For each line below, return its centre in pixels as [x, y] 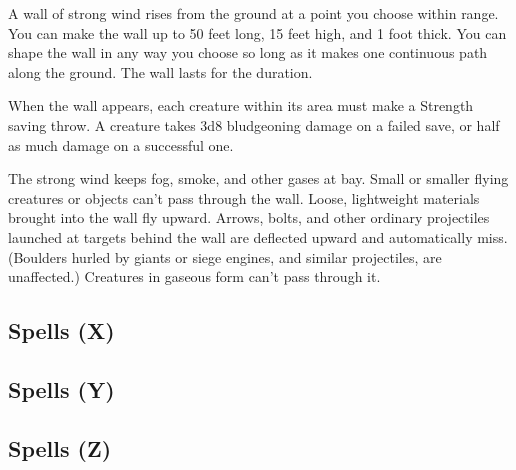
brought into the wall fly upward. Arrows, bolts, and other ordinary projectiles [249, 217]
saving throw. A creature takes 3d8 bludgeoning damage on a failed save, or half [254, 124]
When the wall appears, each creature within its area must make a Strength [241, 105]
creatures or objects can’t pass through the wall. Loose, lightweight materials [244, 197]
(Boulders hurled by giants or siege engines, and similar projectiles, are [225, 256]
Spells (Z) [60, 447]
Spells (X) [61, 330]
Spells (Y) [61, 388]
